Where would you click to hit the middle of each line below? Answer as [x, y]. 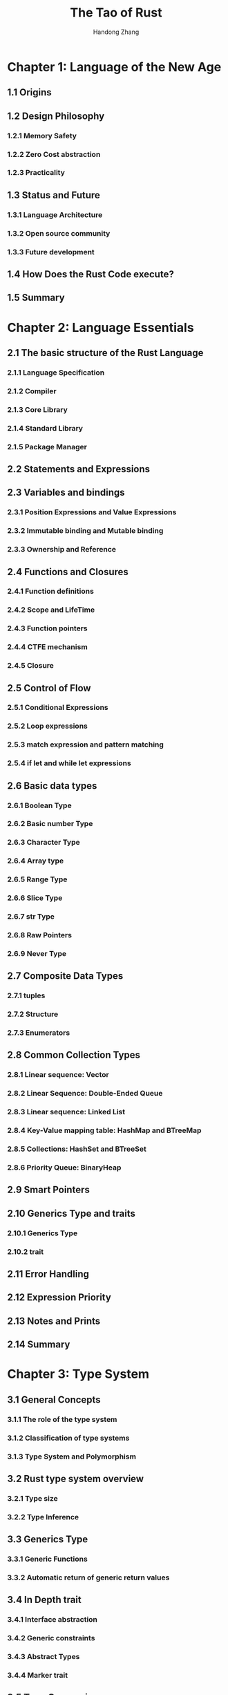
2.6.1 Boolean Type [39, 805]
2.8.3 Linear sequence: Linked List [66, 1112]
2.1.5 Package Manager [47, 447]
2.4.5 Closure [30, 666]
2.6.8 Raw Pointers [40, 935]
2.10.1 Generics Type [42, 1233]
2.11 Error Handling [48, 1274]
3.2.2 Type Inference [43, 1517]
